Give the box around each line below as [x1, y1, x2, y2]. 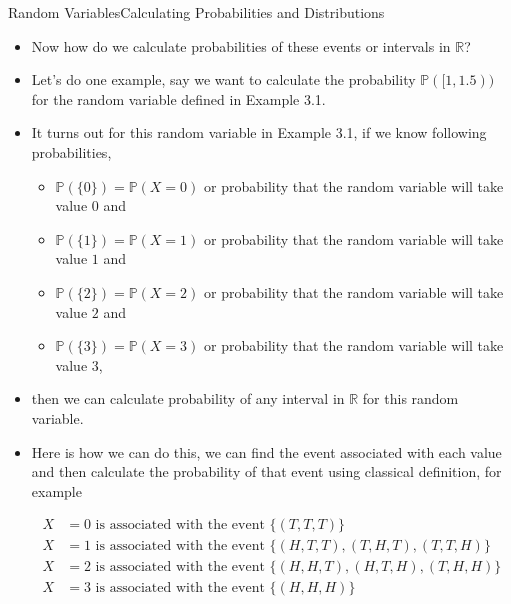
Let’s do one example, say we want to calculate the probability [31, 69, 416, 90]
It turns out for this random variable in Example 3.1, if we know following [31, 122, 487, 143]
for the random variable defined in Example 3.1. [31, 88, 326, 109]
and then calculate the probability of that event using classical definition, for [31, 461, 502, 482]
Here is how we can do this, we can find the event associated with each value [31, 441, 502, 462]
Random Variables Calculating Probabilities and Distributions [8, 2, 385, 22]
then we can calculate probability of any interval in [31, 388, 345, 409]
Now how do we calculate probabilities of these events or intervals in [31, 35, 451, 56]
